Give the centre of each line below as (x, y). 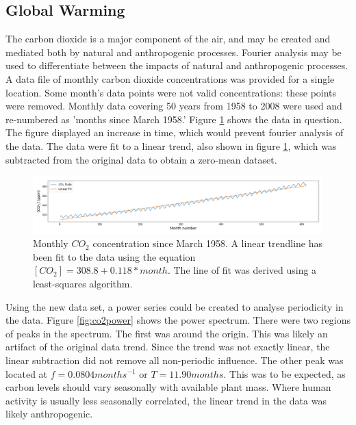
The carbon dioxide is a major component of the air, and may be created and (168, 39)
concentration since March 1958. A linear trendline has (207, 243)
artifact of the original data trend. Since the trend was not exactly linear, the (168, 347)
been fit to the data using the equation (114, 256)
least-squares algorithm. (83, 283)
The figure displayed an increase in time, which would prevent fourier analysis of (175, 132)
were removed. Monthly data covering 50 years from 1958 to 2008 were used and (174, 106)
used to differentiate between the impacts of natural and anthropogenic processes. (177, 65)
